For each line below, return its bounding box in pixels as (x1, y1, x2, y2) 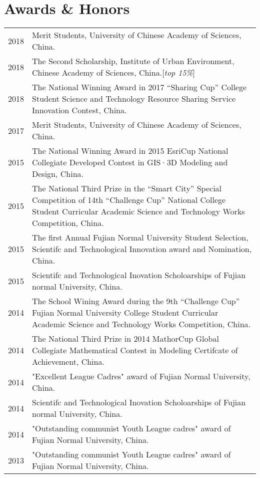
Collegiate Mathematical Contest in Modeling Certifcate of (32, 344, 238, 356)
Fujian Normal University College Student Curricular (32, 307, 218, 319)
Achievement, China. (32, 356, 104, 368)
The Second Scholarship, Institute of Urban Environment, (32, 55, 234, 67)
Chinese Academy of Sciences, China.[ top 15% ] (32, 67, 195, 79)
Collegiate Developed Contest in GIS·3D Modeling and (32, 156, 228, 168)
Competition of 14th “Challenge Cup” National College (32, 194, 226, 206)
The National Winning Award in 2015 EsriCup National (32, 145, 228, 157)
